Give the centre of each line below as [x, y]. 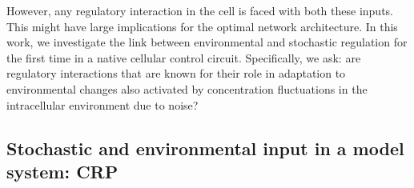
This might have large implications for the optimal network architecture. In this [202, 26]
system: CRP [62, 171]
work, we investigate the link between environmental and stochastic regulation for [207, 42]
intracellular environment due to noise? [102, 104]
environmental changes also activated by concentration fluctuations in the [187, 88]
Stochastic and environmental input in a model [205, 148]
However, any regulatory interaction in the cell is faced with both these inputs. [200, 10]
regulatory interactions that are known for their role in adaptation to [176, 73]
